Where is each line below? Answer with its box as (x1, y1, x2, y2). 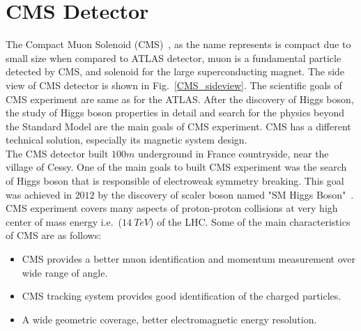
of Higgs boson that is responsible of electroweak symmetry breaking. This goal (6, 174, 344, 188)
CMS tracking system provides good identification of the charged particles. (22, 288, 341, 303)
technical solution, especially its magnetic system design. (6, 132, 247, 147)
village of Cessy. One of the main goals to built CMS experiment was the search (6, 160, 347, 174)
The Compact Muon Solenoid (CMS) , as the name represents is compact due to (6, 37, 351, 52)
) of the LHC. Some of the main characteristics (150, 214, 351, 229)
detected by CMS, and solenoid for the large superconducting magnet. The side (6, 64, 345, 79)
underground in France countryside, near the (138, 146, 329, 160)
